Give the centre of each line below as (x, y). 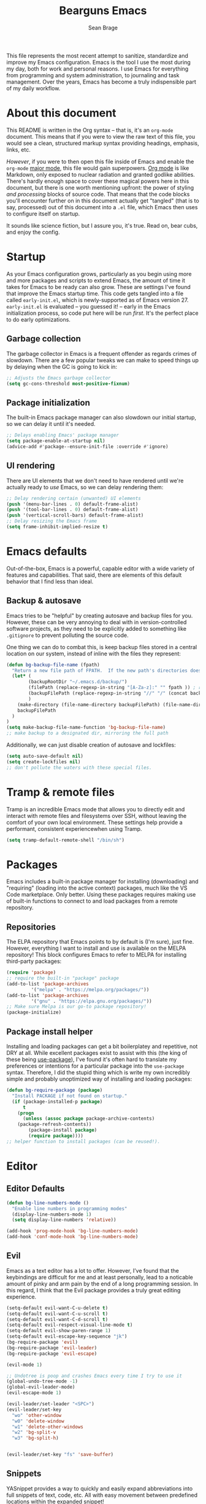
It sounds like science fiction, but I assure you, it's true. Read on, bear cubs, (102, 225)
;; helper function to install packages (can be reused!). (83, 1141)
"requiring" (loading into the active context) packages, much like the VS (97, 888)
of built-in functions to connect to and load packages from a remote (92, 901)
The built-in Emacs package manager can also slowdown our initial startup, (101, 417)
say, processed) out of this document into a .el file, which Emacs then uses (102, 207)
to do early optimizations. (38, 319)
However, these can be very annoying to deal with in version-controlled (97, 622)
